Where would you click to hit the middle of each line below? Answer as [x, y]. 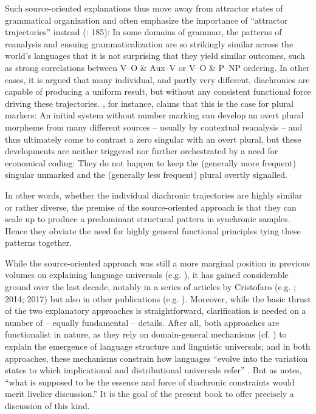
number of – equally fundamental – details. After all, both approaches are [142, 322]
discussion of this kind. [47, 406]
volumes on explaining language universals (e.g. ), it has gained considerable [147, 275]
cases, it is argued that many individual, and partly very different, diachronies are [157, 79]
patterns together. [38, 243]
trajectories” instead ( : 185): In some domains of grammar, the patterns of [143, 32]
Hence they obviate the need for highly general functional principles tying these [153, 230]
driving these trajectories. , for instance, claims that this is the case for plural [149, 103]
